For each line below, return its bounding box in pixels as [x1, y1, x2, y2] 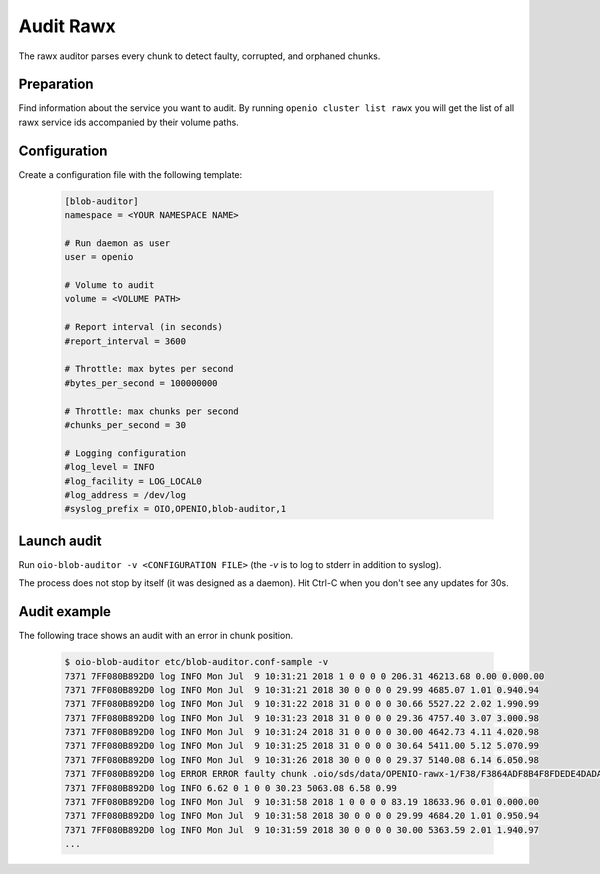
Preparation [18, 76, 94, 93]
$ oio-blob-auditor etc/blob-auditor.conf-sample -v [64, 656, 329, 668]
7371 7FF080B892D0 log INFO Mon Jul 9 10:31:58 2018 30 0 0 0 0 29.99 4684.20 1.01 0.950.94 [64, 810, 540, 822]
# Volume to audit [64, 280, 155, 291]
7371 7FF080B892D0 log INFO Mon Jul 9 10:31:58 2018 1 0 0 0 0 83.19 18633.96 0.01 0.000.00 [64, 796, 540, 808]
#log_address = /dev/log [64, 489, 187, 500]
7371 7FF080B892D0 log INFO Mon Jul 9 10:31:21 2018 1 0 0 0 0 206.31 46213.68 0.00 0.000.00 [64, 670, 545, 682]
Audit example [18, 603, 112, 620]
